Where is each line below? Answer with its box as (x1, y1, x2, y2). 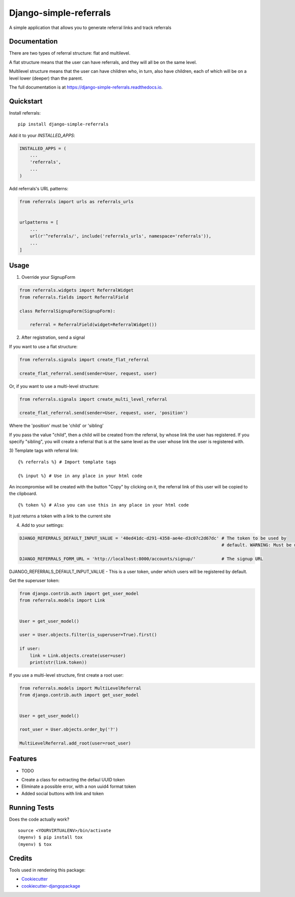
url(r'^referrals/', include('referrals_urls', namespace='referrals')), (29, 234, 211, 239)
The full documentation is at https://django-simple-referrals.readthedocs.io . (9, 84, 163, 90)
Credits (9, 854, 32, 863)
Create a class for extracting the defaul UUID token (21, 777, 125, 782)
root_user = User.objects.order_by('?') (19, 727, 118, 732)
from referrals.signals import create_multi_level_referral (19, 396, 168, 402)
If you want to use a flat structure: (9, 343, 78, 349)
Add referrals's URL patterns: (9, 186, 69, 192)
